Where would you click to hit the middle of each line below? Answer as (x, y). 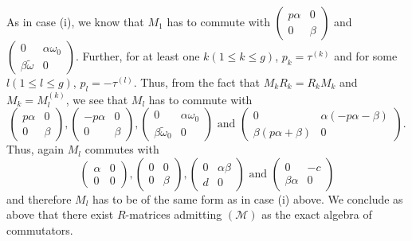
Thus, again (35, 149)
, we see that (97, 99)
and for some (366, 56)
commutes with (122, 149)
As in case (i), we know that (75, 21)
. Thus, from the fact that (197, 82)
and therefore (39, 198)
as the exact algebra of (317, 214)
